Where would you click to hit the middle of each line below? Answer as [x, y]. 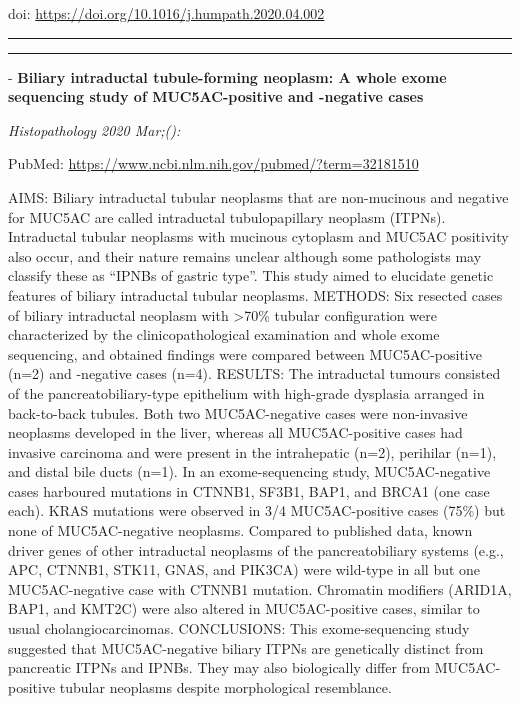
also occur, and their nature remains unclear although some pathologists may [245, 255]
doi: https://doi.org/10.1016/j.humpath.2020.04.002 [166, 13]
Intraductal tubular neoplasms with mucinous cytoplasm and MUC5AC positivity [258, 236]
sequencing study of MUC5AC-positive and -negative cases [216, 96]
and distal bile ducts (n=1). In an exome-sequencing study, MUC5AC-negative [249, 471]
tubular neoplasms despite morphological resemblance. [225, 686]
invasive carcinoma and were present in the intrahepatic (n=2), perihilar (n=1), [252, 451]
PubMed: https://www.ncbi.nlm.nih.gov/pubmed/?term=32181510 [213, 163]
